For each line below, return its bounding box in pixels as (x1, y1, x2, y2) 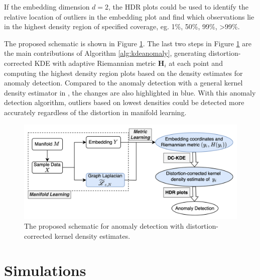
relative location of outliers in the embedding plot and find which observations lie (4, 11, 254, 22)
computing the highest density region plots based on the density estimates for (4, 67, 243, 78)
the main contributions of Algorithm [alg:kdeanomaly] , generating (4, 48, 206, 58)
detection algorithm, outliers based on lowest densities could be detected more (4, 97, 244, 108)
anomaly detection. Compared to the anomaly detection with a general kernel (4, 77, 243, 88)
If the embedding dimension (4, 2, 90, 12)
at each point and (169, 57, 223, 68)
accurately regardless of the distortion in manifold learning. (4, 107, 187, 117)
